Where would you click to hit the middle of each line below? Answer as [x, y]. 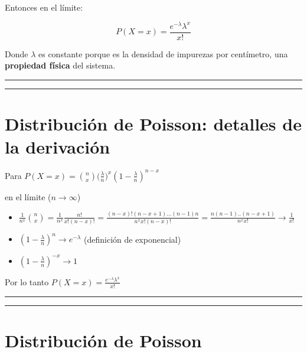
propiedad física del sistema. [60, 65]
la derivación [58, 147]
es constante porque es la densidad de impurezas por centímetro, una [163, 53]
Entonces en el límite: [44, 7]
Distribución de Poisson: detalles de [153, 124]
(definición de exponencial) [133, 239]
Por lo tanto [27, 281]
